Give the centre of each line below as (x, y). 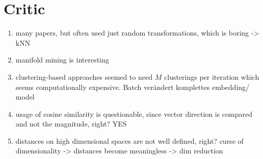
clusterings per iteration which (212, 76)
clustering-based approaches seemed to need (84, 76)
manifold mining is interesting (62, 60)
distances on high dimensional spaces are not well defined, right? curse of (129, 140)
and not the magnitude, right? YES (71, 124)
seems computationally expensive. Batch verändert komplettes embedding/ (133, 87)
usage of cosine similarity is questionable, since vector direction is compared (134, 114)
